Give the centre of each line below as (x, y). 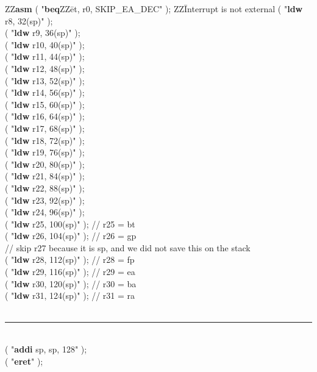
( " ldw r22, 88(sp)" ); (45, 188)
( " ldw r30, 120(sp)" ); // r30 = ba (71, 283)
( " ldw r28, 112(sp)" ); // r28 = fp (70, 259)
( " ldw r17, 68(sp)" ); (45, 128)
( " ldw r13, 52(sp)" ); (45, 80)
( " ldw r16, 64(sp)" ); (45, 116)
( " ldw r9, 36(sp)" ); (43, 33)
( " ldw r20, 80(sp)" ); (45, 164)
